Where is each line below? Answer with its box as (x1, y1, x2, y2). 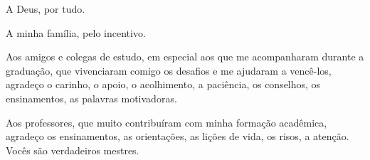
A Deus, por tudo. (6, 1, 85, 16)
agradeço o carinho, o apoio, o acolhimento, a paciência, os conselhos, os (6, 77, 321, 92)
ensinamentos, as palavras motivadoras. (6, 90, 177, 105)
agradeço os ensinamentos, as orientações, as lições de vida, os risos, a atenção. (6, 129, 349, 144)
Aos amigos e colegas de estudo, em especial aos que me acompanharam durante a (6, 49, 364, 64)
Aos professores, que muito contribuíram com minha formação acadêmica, (6, 114, 327, 129)
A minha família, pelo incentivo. (6, 25, 146, 40)
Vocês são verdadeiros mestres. (6, 142, 139, 157)
